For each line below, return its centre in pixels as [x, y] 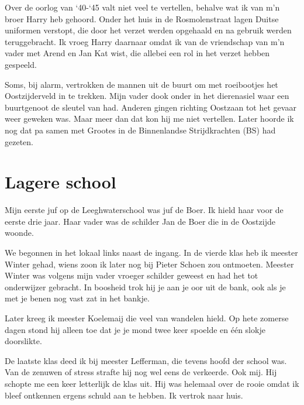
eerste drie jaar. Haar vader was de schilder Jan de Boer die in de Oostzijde [140, 221]
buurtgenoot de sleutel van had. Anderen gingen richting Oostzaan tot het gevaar [151, 107]
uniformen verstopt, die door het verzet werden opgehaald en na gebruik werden [148, 30]
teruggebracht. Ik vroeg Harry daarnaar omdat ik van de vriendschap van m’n [145, 41]
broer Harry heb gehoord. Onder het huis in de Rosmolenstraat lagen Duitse [142, 18]
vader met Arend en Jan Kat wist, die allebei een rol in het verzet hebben [137, 53]
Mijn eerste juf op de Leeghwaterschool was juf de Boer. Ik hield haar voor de [144, 210]
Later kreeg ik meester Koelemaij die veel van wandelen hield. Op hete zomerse [147, 318]
